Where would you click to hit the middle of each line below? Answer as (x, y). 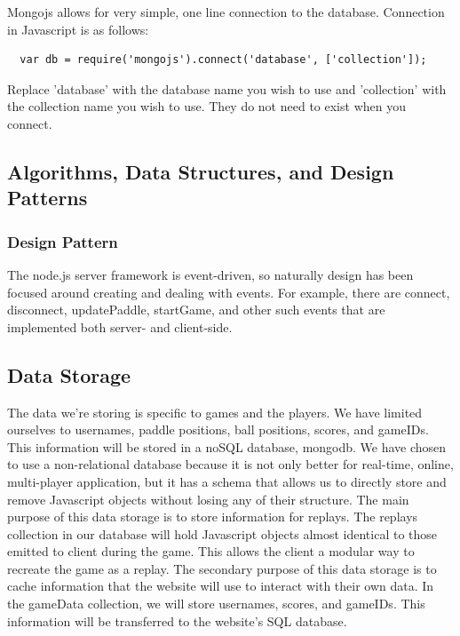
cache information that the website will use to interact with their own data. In (221, 586)
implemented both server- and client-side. (120, 326)
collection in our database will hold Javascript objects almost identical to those (222, 533)
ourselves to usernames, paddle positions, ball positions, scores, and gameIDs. (218, 429)
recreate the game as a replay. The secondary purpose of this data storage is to (222, 568)
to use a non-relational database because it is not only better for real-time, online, (230, 464)
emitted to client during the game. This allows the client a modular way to (211, 551)
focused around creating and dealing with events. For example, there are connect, (229, 292)
